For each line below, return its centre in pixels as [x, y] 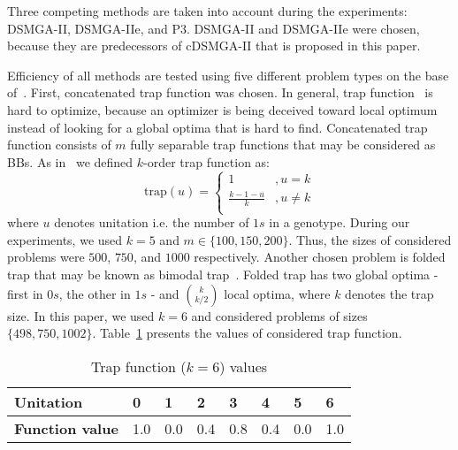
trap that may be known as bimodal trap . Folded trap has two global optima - [223, 275]
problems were [46, 257]
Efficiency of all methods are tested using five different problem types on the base [228, 75]
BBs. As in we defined [70, 161]
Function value [66, 428]
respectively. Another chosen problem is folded [320, 257]
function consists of [59, 145]
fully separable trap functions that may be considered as [283, 145]
